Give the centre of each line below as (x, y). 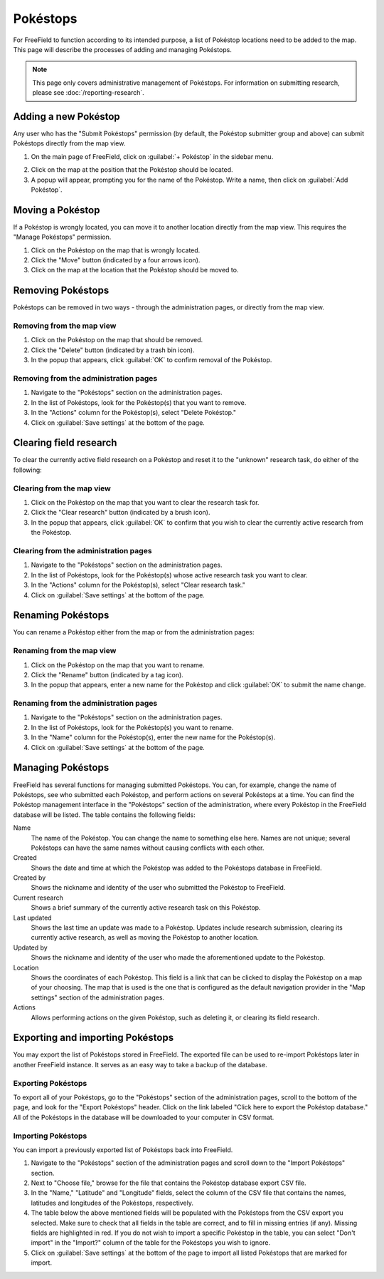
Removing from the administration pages (85, 379)
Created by (30, 878)
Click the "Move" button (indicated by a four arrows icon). (116, 260)
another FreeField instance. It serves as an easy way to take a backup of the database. (140, 1064)
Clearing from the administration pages (82, 550)
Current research (38, 898)
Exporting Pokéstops (50, 1083)
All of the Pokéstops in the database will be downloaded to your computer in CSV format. (144, 1117)
